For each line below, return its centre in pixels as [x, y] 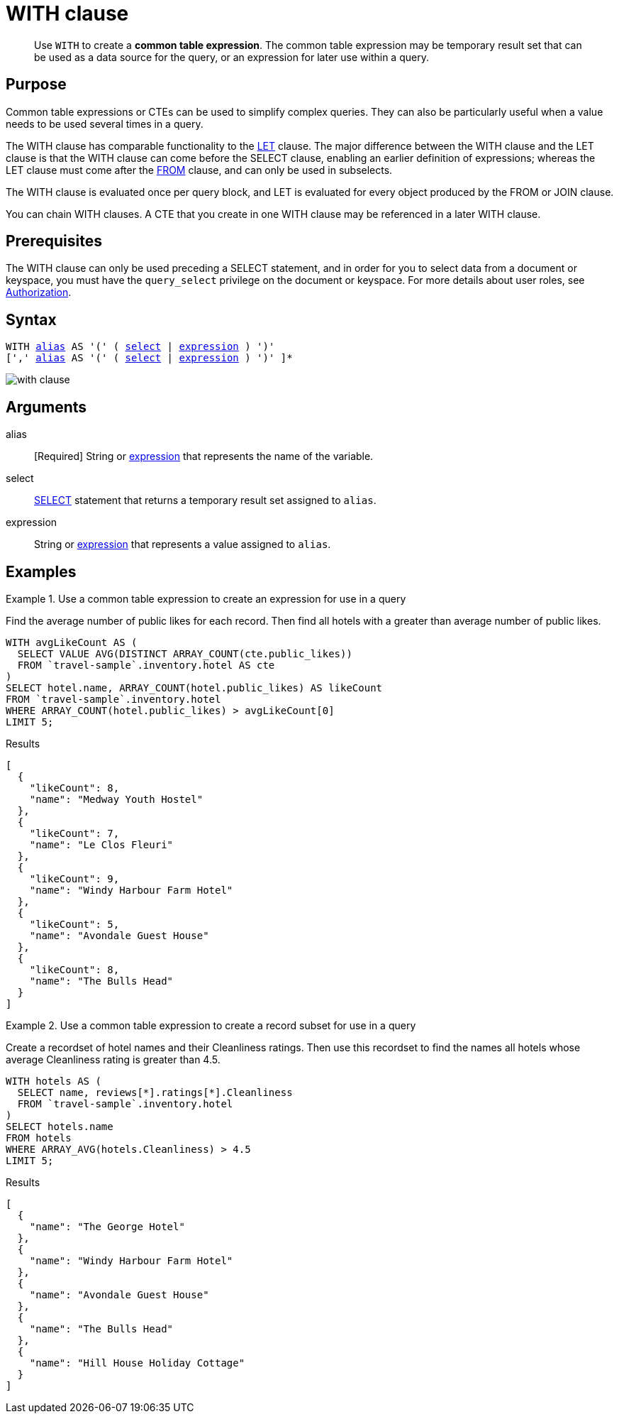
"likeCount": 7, [74, 833]
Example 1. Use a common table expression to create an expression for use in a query [206, 598]
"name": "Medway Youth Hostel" [116, 799]
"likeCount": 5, [74, 924]
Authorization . [39, 292]
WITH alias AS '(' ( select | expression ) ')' [140, 347]
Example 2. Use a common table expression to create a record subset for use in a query [211, 1025]
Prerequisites [54, 241]
